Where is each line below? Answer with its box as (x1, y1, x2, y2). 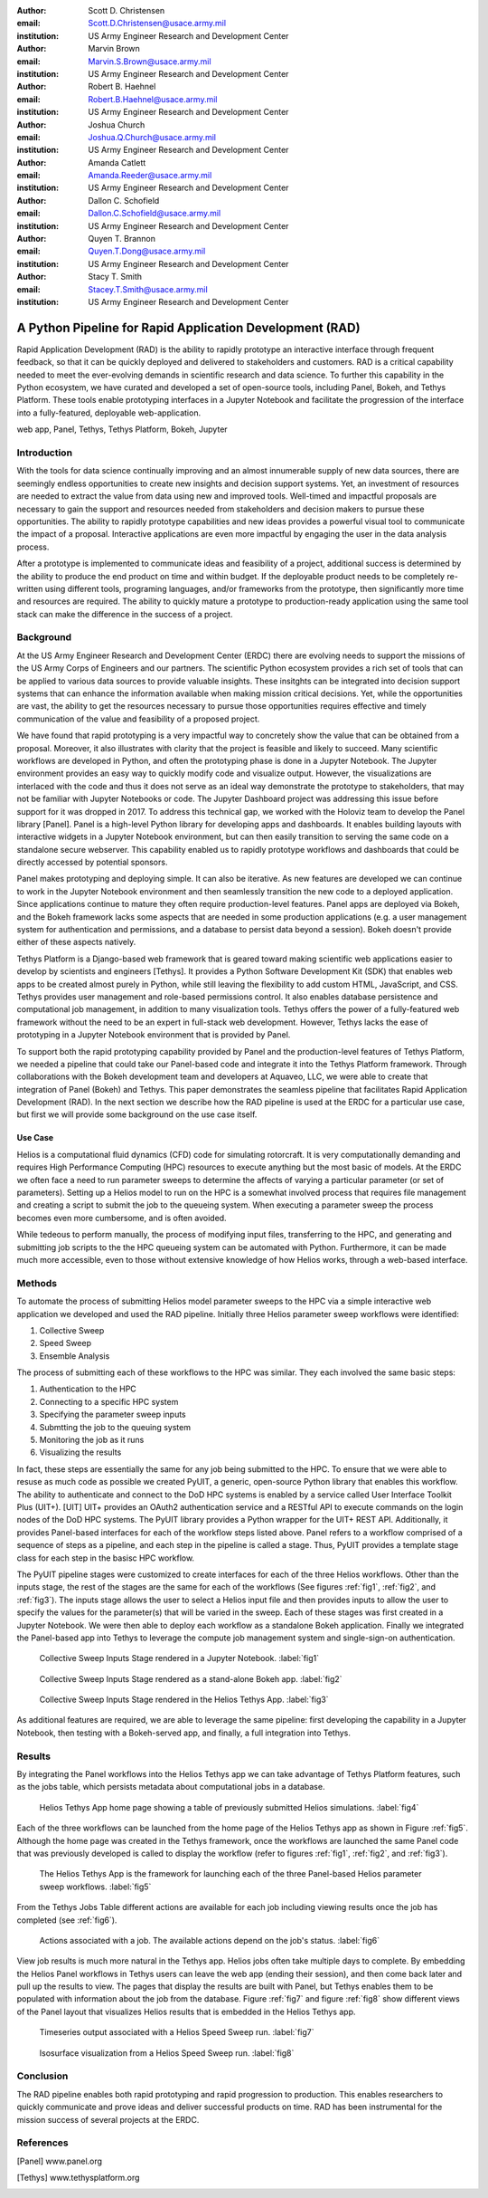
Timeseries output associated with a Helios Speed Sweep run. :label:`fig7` (39, 2027, 314, 2038)
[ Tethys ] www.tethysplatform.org (16, 2173, 140, 2184)
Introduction (16, 446, 72, 459)
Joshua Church (88, 119, 145, 130)
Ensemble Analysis (39, 1350, 110, 1362)
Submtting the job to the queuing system (39, 1421, 192, 1432)
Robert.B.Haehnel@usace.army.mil (88, 93, 218, 104)
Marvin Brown (88, 43, 140, 54)
